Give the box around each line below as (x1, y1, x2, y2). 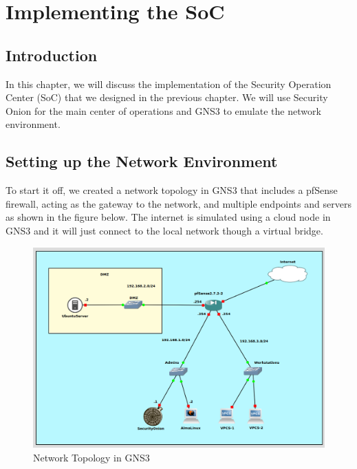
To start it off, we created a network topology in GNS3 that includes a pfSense (6, 183, 338, 197)
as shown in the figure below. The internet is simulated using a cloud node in (6, 210, 331, 224)
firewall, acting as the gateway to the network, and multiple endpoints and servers (6, 196, 351, 210)
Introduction (6, 44, 98, 65)
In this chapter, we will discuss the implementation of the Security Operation (6, 76, 332, 91)
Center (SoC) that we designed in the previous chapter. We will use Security (6, 90, 328, 105)
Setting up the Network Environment (6, 151, 278, 172)
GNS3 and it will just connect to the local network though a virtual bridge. (6, 223, 323, 237)
